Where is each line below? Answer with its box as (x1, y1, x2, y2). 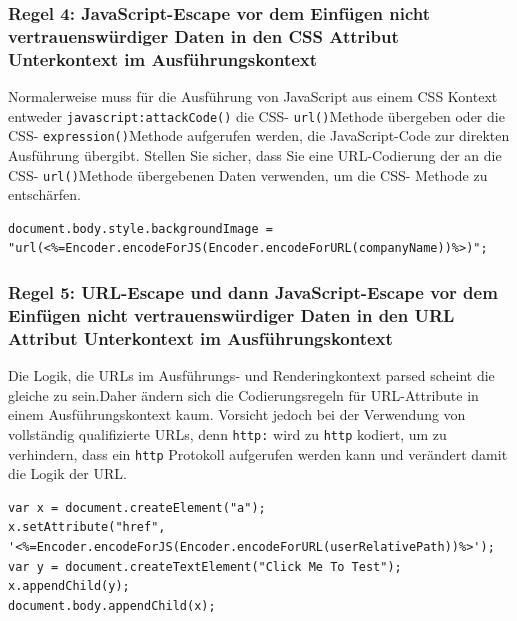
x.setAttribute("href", (8, 520, 166, 535)
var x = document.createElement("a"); (8, 500, 266, 515)
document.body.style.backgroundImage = (8, 221, 273, 236)
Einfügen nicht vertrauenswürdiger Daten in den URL (8, 302, 455, 327)
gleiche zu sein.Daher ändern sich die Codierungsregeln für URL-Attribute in (8, 384, 479, 405)
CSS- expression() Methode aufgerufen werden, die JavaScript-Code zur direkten (8, 125, 510, 146)
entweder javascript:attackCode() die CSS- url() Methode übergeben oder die (8, 105, 505, 126)
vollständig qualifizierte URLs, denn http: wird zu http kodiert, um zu (8, 423, 447, 444)
